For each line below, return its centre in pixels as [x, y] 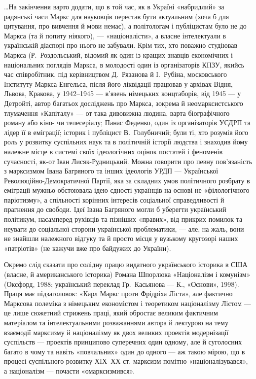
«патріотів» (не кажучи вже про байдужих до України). [88, 248]
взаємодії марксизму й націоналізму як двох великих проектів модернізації [116, 332]
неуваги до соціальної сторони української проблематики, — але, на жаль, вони [124, 228]
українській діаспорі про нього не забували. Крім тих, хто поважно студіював [121, 45]
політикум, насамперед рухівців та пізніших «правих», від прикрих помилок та [123, 219]
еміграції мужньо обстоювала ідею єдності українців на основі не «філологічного [127, 190]
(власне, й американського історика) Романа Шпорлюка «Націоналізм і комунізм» [127, 274]
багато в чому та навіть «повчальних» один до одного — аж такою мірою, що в [125, 351]
